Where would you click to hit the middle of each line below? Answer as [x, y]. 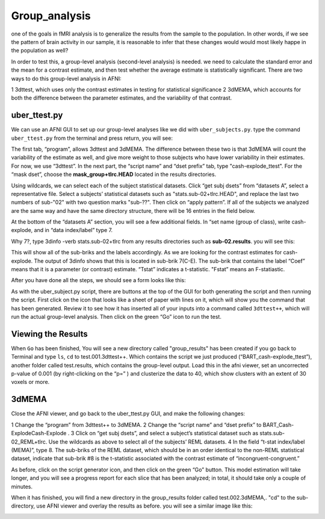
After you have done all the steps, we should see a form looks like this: [98, 280]
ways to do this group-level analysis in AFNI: [66, 78]
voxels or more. [30, 382]
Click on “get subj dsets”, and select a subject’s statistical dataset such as [167, 433]
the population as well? [40, 51]
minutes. [22, 486]
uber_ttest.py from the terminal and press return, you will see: [92, 138]
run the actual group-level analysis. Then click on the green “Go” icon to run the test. [116, 317]
